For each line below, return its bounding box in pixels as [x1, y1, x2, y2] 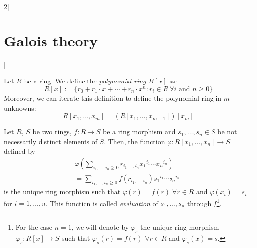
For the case [15, 221, 52, 232]
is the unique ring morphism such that [4, 186, 121, 197]
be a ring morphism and [103, 126, 176, 137]
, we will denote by [71, 221, 129, 232]
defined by [4, 146, 36, 156]
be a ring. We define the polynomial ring [24, 76, 146, 86]
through [187, 198, 212, 208]
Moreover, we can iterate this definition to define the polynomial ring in [4, 92, 222, 103]
